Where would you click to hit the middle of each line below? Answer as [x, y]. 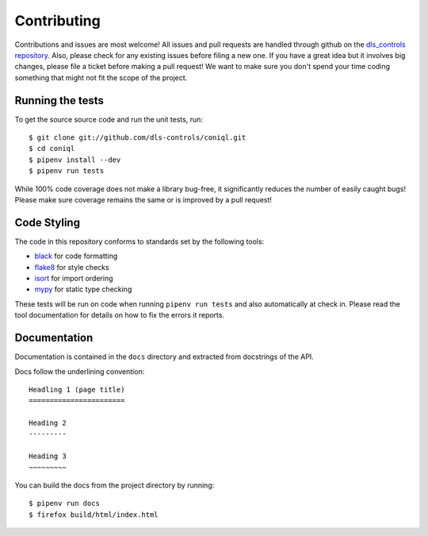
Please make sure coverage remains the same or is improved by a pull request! [143, 199]
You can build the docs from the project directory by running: [115, 485]
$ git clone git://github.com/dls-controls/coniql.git [138, 138]
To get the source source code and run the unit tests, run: [109, 119]
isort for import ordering [74, 279]
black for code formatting [76, 256]
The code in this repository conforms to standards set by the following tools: [139, 241]
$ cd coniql [52, 148]
